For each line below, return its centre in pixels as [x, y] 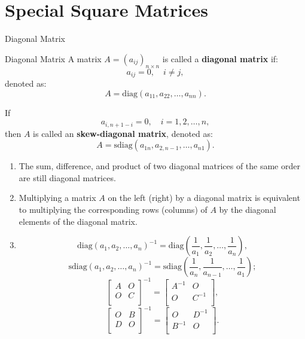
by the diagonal [248, 209]
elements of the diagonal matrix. [78, 221]
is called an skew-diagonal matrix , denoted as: [123, 133]
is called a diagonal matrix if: [220, 58]
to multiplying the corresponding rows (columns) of [113, 209]
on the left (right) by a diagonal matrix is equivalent [204, 198]
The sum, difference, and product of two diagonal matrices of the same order [159, 166]
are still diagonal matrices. [67, 177]
